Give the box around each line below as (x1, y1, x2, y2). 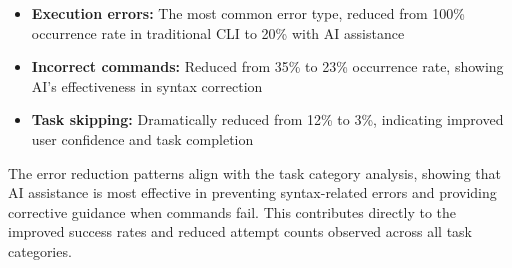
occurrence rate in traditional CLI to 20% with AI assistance (31, 22, 405, 43)
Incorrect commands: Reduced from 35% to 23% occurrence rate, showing (31, 56, 504, 77)
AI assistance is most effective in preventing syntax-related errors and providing (8, 182, 497, 203)
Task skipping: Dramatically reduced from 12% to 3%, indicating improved (31, 109, 504, 130)
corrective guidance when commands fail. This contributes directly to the (8, 201, 456, 222)
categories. (8, 240, 72, 261)
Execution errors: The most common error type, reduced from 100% (31, 3, 465, 23)
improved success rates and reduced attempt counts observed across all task (8, 221, 472, 242)
